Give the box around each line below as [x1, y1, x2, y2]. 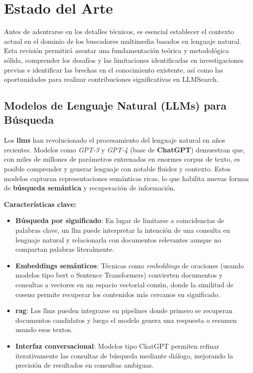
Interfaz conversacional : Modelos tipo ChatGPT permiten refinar [15, 340, 219, 351]
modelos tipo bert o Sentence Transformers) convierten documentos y [15, 270, 223, 280]
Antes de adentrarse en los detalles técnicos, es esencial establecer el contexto [4, 26, 235, 37]
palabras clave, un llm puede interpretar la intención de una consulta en [15, 225, 230, 235]
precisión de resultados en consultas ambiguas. [15, 360, 154, 370]
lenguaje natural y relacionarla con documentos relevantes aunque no [15, 234, 221, 244]
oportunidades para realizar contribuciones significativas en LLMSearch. [4, 74, 218, 84]
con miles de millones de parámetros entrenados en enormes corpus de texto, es [4, 154, 240, 164]
